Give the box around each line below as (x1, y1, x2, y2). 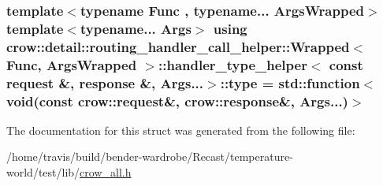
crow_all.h (80, 164, 132, 180)
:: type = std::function (220, 73, 360, 92)
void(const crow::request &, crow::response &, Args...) (6, 91, 348, 110)
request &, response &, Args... (6, 73, 204, 92)
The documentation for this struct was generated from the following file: (6, 121, 355, 138)
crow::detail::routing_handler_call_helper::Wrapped (6, 36, 350, 56)
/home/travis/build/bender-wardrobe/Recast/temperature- (6, 148, 293, 165)
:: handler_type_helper (158, 54, 307, 74)
